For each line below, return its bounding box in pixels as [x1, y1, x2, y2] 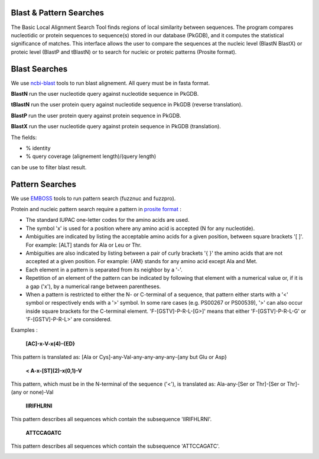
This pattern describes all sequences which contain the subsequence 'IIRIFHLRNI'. [11, 416, 212, 423]
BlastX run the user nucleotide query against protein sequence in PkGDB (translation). [11, 123, 222, 130]
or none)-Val [22, 389, 54, 396]
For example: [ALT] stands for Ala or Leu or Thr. [25, 241, 142, 248]
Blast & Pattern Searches [11, 8, 105, 18]
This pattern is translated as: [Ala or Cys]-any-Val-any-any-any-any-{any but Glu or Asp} [11, 354, 227, 361]
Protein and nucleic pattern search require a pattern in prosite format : [11, 206, 182, 213]
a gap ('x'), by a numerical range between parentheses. [25, 283, 161, 290]
